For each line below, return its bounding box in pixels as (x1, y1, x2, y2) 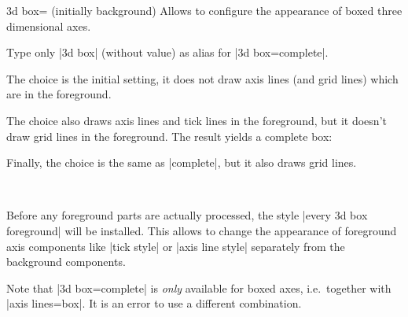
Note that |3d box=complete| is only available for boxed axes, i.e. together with (6, 279, 391, 296)
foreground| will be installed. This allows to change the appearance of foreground (6, 222, 397, 238)
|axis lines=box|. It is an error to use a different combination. (6, 295, 302, 311)
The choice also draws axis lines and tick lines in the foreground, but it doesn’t (6, 112, 387, 128)
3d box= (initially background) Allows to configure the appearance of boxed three (6, 2, 402, 18)
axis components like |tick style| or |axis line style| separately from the (6, 238, 345, 254)
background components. (6, 253, 126, 270)
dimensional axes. (6, 17, 91, 34)
